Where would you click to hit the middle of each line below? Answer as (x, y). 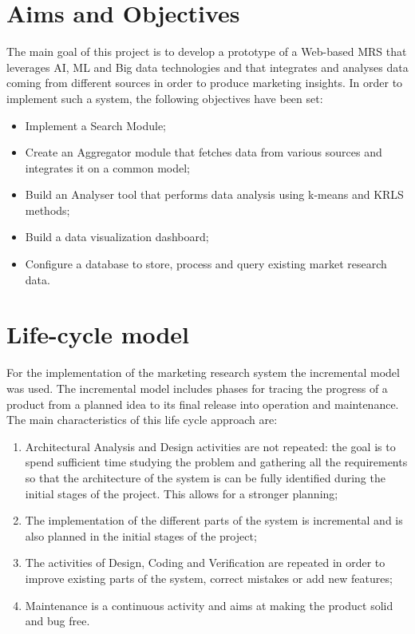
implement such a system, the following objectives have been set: (165, 98)
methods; (47, 210)
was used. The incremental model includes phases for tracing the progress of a (197, 388)
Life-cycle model (98, 334)
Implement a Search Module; (96, 125)
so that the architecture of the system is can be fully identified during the (205, 477)
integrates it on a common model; (108, 167)
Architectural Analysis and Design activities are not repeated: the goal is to (210, 446)
